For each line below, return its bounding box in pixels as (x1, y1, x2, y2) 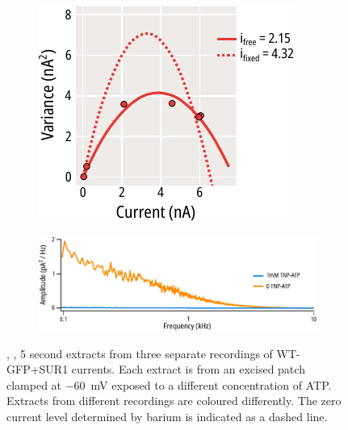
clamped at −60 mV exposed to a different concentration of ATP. (6, 376, 332, 393)
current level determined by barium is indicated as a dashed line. (6, 408, 328, 425)
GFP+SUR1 (6, 361, 69, 378)
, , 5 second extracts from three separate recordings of (6, 344, 273, 361)
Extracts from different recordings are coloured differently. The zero (6, 392, 342, 409)
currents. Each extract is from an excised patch (71, 361, 305, 378)
